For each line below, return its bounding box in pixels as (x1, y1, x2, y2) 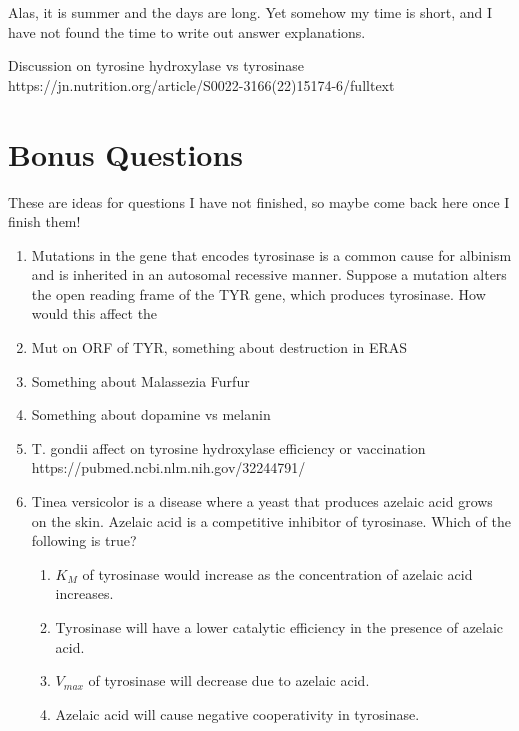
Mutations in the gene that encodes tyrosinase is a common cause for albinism (31, 244, 512, 265)
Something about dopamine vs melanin (31, 404, 271, 425)
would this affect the (31, 303, 158, 324)
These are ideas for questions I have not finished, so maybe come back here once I (8, 191, 510, 212)
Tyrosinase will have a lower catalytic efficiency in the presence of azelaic (55, 617, 504, 637)
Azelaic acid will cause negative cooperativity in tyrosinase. (55, 703, 420, 724)
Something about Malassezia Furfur (31, 370, 250, 391)
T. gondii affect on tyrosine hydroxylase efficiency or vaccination (31, 437, 426, 458)
